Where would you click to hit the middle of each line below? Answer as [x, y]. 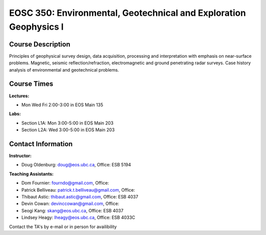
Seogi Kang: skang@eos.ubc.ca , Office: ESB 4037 [72, 210]
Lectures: [19, 96]
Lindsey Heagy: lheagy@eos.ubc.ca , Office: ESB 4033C [78, 218]
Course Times [31, 84]
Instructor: [20, 156]
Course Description [40, 44]
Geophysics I [36, 27]
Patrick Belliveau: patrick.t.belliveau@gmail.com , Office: [78, 190]
